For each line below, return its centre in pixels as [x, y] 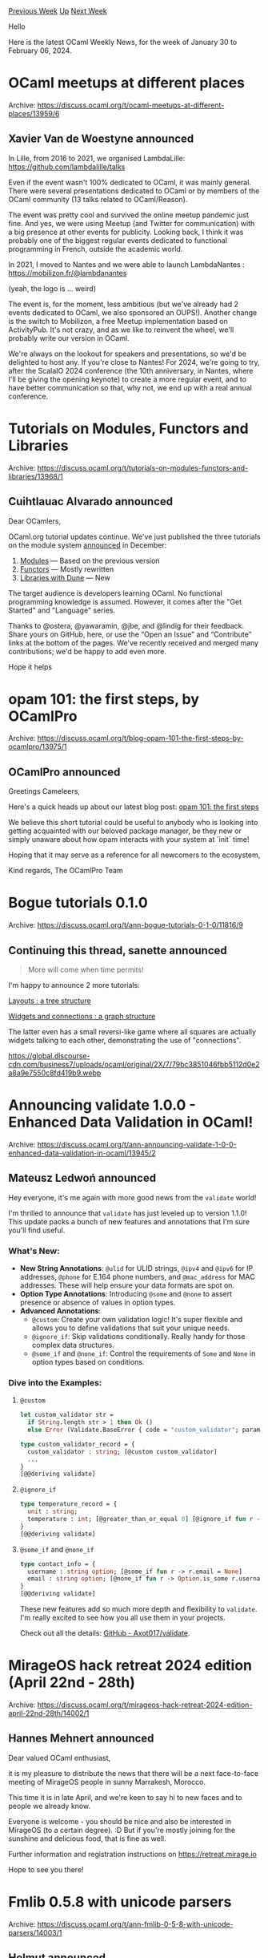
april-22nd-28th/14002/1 [49, 1713]
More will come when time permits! [86, 969]
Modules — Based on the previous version [90, 560]
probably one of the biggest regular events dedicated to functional [118, 240]
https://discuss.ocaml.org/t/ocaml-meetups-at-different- [131, 105]
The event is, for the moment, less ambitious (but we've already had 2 [123, 304]
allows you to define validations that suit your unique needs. [131, 1328]
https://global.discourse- [49, 1056]
